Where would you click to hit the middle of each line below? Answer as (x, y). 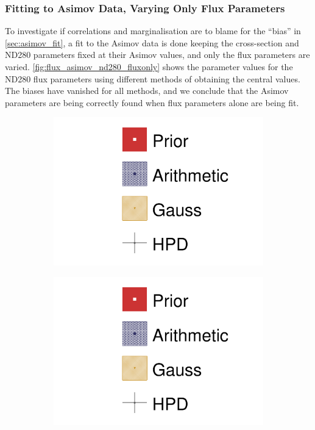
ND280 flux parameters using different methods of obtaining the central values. (153, 78)
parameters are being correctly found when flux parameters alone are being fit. (152, 102)
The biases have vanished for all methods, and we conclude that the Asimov (147, 91)
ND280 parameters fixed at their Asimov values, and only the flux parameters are (157, 55)
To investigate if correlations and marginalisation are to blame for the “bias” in (153, 31)
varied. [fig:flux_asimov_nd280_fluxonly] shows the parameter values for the (149, 66)
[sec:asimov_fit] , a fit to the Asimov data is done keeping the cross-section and (152, 42)
